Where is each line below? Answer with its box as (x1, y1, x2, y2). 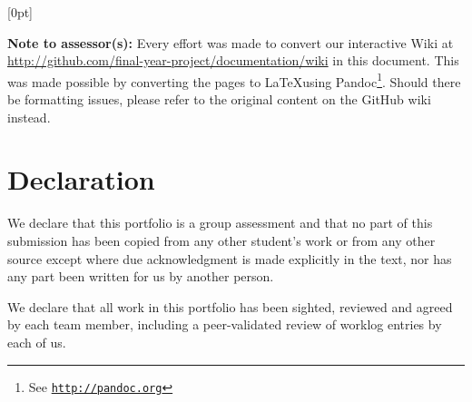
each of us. (7, 332, 66, 351)
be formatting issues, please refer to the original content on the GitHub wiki (7, 90, 431, 109)
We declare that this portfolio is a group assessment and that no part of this (7, 213, 433, 232)
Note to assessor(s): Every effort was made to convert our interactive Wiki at (7, 33, 454, 52)
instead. (7, 107, 51, 126)
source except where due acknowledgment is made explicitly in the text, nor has (7, 249, 452, 268)
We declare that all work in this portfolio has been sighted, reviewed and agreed (7, 297, 453, 316)
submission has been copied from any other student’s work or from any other (7, 230, 436, 250)
